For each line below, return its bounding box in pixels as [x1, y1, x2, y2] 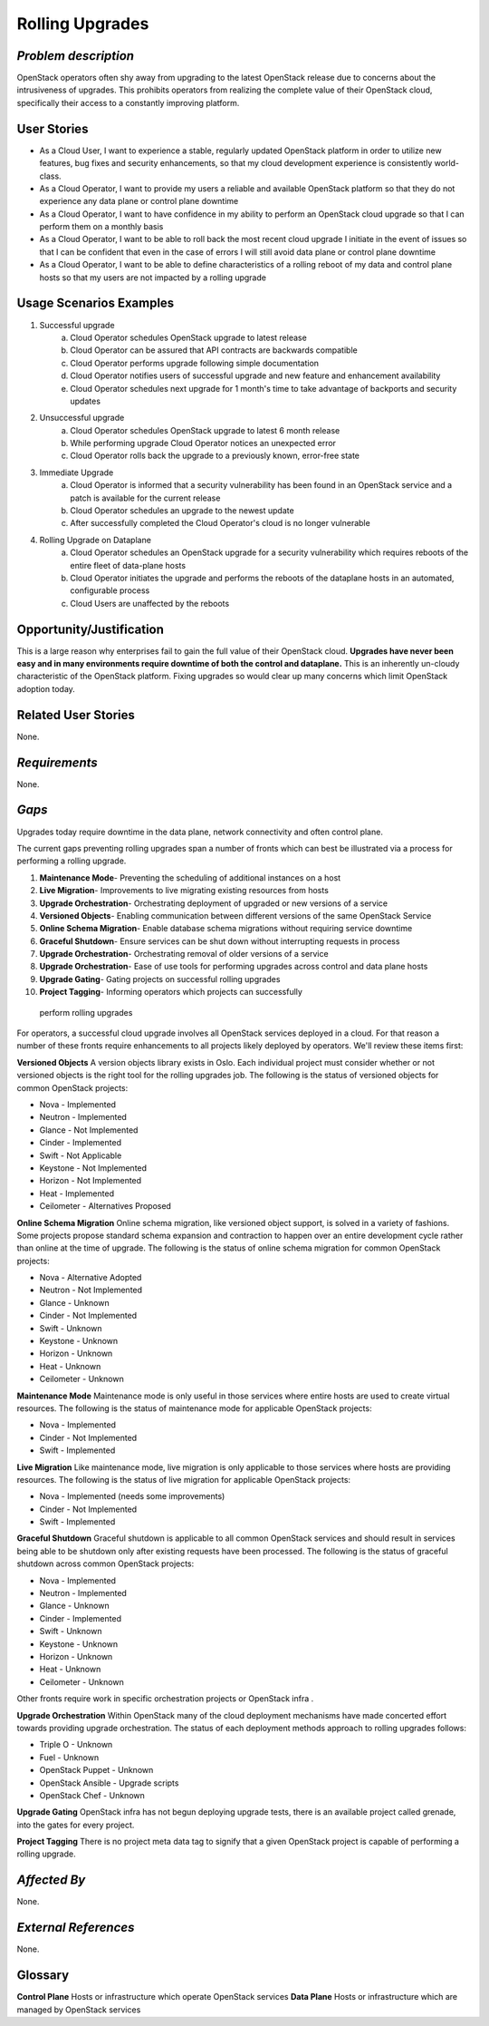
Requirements [16, 755, 99, 770]
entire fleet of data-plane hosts [70, 560, 186, 570]
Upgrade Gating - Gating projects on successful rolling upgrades [39, 973, 281, 984]
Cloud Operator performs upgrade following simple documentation [70, 357, 320, 368]
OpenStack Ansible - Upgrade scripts [39, 1778, 179, 1788]
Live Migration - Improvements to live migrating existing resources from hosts [39, 885, 330, 896]
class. [39, 170, 62, 181]
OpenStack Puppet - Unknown [39, 1765, 154, 1776]
